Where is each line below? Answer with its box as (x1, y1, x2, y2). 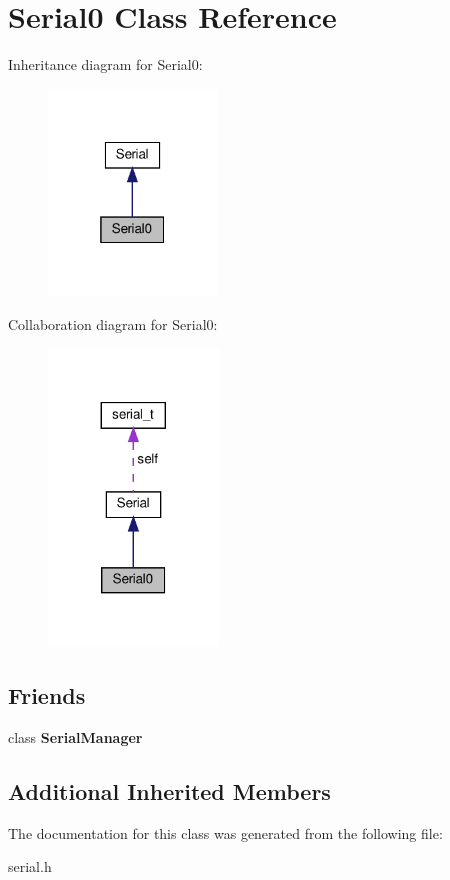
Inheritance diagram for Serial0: (8, 54, 203, 75)
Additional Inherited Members (8, 775, 331, 806)
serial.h (8, 856, 52, 877)
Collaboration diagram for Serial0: (8, 313, 218, 334)
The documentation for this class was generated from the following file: (8, 822, 443, 843)
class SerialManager (8, 726, 143, 747)
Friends (8, 680, 86, 711)
